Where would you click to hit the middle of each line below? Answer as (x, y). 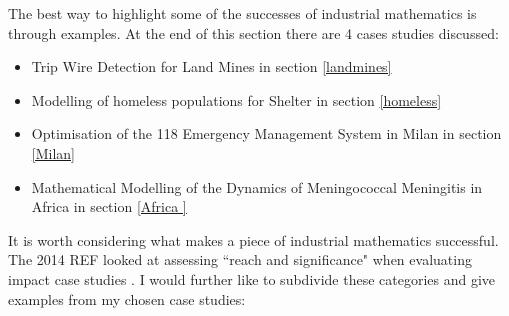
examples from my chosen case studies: (127, 298)
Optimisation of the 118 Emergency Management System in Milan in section (266, 133)
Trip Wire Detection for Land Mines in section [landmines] (211, 66)
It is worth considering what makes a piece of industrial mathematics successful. (253, 239)
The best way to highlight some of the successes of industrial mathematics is (242, 13)
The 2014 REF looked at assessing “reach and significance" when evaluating (240, 259)
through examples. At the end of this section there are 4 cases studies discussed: (253, 32)
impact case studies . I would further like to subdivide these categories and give (252, 278)
